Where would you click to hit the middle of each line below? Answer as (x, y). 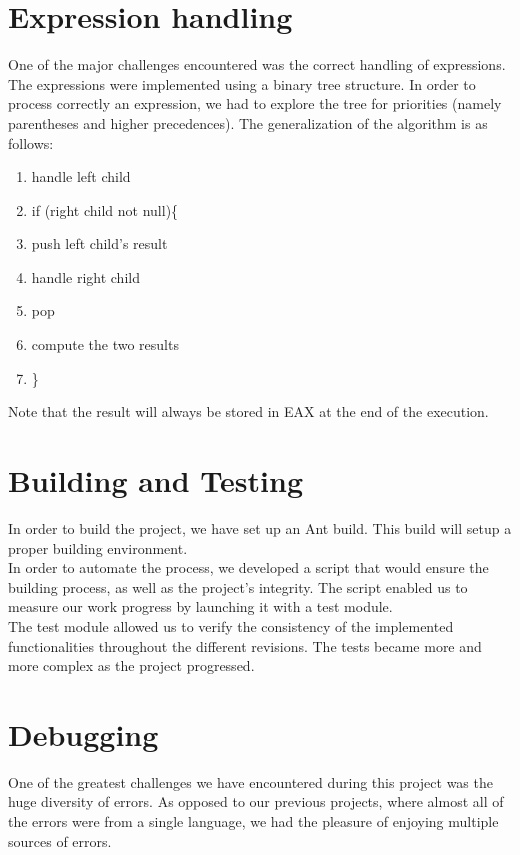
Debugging (83, 733)
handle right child (85, 276)
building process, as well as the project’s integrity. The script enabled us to (238, 586)
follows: (31, 142)
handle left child (81, 176)
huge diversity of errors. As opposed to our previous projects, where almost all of (256, 801)
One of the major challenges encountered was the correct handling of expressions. (257, 64)
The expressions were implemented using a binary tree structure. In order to (242, 83)
